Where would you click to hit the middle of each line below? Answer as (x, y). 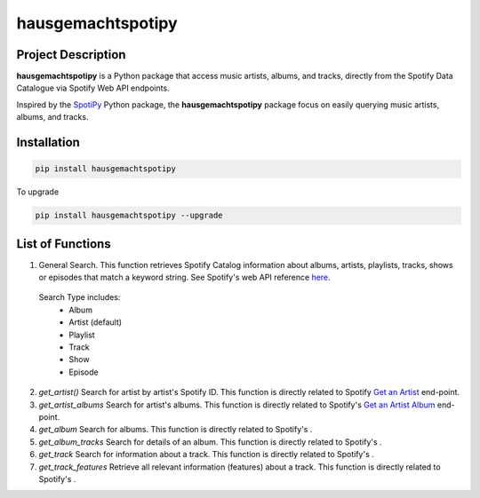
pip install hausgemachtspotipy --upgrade (129, 216)
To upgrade (38, 192)
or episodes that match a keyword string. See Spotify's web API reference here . (184, 277)
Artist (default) (96, 322)
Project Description (71, 55)
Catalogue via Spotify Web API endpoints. (93, 88)
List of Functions (64, 244)
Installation (48, 142)
